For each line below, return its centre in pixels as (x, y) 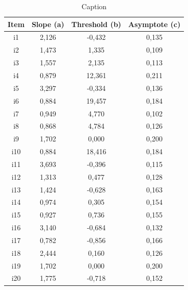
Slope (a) (48, 24)
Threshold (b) (96, 24)
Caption (94, 6)
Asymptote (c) (154, 24)
